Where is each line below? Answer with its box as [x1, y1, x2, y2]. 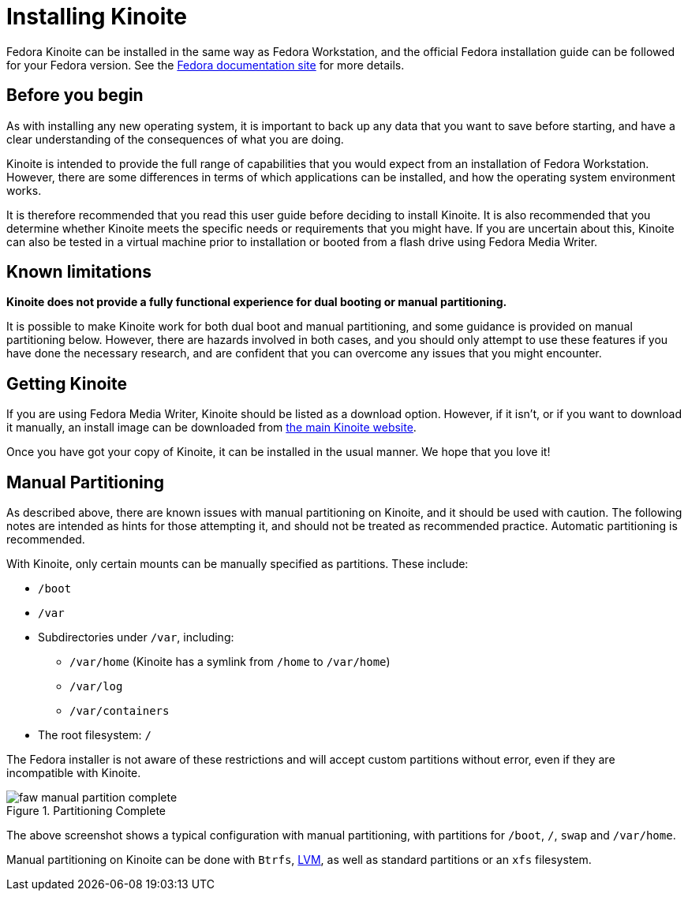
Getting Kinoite [6, 373, 128, 394]
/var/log [69, 680, 123, 693]
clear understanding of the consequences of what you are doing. [6, 132, 344, 146]
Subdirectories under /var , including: [38, 630, 234, 645]
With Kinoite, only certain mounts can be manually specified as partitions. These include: [6, 557, 469, 571]
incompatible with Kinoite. [6, 766, 141, 780]
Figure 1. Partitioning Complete [6, 804, 166, 818]
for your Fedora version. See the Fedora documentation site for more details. [6, 58, 405, 72]
